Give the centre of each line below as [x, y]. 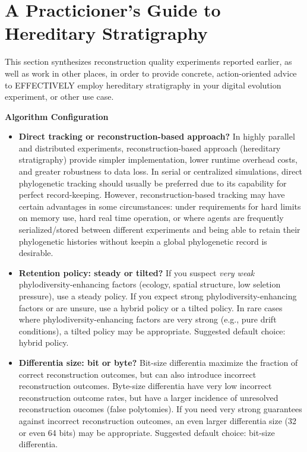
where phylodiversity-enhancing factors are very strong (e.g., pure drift [148, 319]
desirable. [36, 253]
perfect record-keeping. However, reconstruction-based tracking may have [152, 195]
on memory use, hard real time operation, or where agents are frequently [151, 218]
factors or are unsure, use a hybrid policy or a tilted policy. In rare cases [151, 307]
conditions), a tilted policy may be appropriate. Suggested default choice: [152, 331]
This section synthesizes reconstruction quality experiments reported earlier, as [148, 61]
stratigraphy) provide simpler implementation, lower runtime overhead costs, [158, 159]
